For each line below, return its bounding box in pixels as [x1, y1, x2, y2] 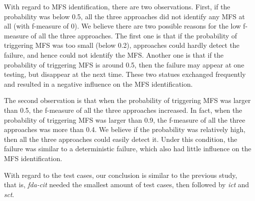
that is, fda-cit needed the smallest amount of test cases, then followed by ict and [4, 179, 249, 190]
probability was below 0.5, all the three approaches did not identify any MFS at [4, 11, 245, 21]
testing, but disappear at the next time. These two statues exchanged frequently [4, 69, 246, 79]
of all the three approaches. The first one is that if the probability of [31, 30, 237, 40]
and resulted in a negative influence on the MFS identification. [4, 78, 193, 89]
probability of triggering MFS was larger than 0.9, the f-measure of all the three [4, 114, 245, 125]
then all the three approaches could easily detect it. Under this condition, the [4, 134, 237, 144]
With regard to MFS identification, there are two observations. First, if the [4, 1, 230, 11]
